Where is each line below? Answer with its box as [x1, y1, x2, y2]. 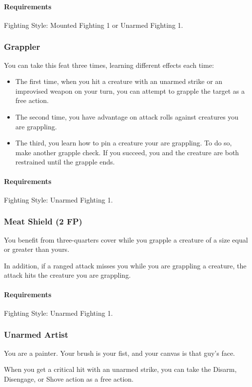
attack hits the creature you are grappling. [4, 270, 131, 280]
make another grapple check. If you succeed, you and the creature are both [15, 147, 239, 157]
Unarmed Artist [4, 328, 69, 341]
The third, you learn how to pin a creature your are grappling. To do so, [15, 138, 232, 148]
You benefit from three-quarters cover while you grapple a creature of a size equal [4, 234, 248, 244]
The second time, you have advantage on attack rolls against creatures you [15, 111, 239, 122]
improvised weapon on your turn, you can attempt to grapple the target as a [15, 85, 245, 96]
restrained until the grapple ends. [15, 157, 115, 167]
